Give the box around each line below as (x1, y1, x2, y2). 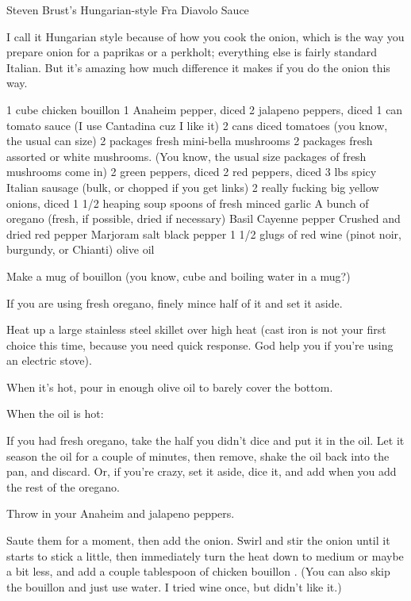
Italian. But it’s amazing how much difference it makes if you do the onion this (6, 59, 390, 75)
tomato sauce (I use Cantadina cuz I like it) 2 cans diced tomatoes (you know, (6, 117, 388, 133)
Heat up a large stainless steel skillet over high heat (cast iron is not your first (6, 321, 386, 338)
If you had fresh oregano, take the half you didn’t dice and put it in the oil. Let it (6, 432, 405, 449)
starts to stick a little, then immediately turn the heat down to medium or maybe (6, 547, 404, 564)
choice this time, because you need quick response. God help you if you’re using (6, 336, 394, 353)
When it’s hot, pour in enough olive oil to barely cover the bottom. (6, 378, 333, 395)
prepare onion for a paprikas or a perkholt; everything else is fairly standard (6, 44, 377, 60)
